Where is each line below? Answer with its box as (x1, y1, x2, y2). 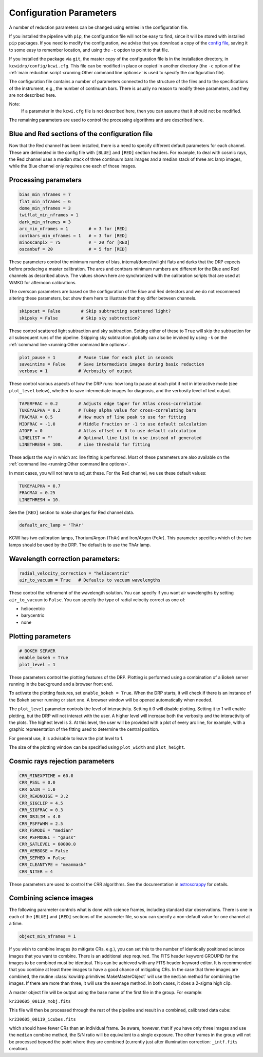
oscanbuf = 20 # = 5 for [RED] (19, 247, 128, 252)
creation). (9, 1046, 29, 1052)
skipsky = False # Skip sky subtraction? (19, 315, 140, 321)
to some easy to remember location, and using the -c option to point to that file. (9, 47, 169, 53)
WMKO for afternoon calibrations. (9, 279, 76, 285)
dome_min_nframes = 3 (19, 206, 71, 211)
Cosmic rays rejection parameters (9, 757, 114, 765)
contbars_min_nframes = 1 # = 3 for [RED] (19, 233, 128, 238)
